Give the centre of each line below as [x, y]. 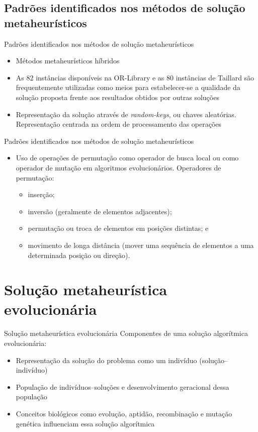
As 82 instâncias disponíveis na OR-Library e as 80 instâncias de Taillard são [135, 77]
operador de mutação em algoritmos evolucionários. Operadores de [118, 167]
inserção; [41, 194]
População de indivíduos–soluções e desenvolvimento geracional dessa [122, 386]
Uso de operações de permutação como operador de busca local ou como [127, 158]
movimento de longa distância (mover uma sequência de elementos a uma [141, 245]
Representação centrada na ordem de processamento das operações [119, 124]
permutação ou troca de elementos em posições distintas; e [118, 228]
